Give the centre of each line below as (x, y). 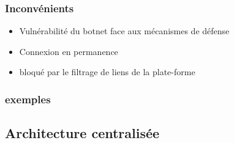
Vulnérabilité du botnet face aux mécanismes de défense (124, 31)
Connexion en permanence (69, 51)
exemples (28, 99)
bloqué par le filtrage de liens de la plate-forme (107, 72)
